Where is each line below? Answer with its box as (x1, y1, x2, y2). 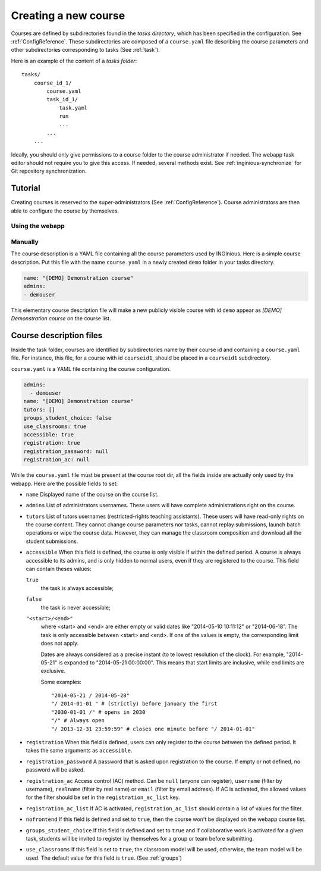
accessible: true (23, 431, 74, 438)
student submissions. (26, 538, 78, 545)
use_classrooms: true (23, 423, 87, 430)
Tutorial (11, 183, 41, 193)
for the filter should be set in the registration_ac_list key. (26, 794, 180, 801)
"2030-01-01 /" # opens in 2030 (51, 708, 146, 716)
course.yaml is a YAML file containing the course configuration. (11, 365, 171, 372)
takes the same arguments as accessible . (26, 747, 133, 754)
